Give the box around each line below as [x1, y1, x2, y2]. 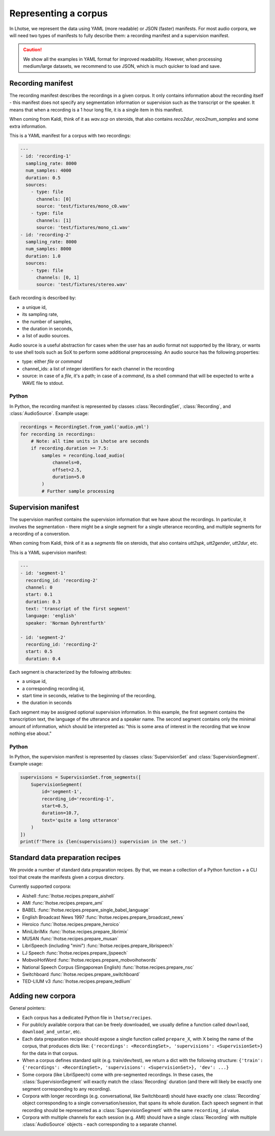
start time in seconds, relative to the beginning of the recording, [22, 692, 156, 698]
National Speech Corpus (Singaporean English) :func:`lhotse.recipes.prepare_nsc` [22, 964, 195, 970]
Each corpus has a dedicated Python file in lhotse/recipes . [22, 1014, 152, 1020]
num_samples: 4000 [25, 168, 71, 173]
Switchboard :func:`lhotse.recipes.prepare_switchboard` [22, 971, 141, 977]
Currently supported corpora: [9, 883, 71, 889]
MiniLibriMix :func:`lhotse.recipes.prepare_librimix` [22, 928, 129, 935]
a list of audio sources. [22, 333, 70, 339]
